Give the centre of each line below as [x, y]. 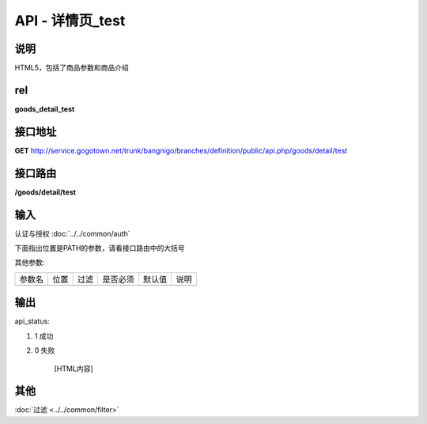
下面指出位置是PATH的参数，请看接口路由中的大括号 [100, 248]
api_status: [32, 321]
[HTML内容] [74, 369]
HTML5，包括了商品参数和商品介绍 [72, 68]
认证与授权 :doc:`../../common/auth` [72, 233]
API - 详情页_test [70, 21]
